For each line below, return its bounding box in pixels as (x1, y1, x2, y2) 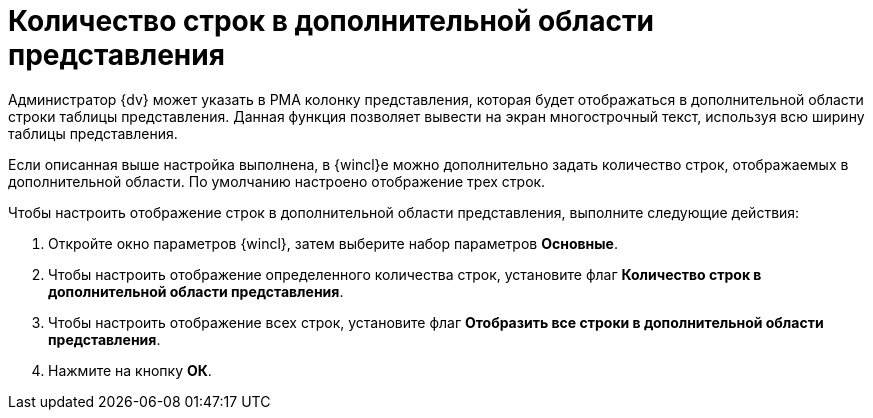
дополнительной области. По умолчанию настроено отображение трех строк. (8, 172, 546, 190)
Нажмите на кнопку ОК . (48, 361, 212, 379)
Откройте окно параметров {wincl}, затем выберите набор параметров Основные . (48, 234, 618, 252)
